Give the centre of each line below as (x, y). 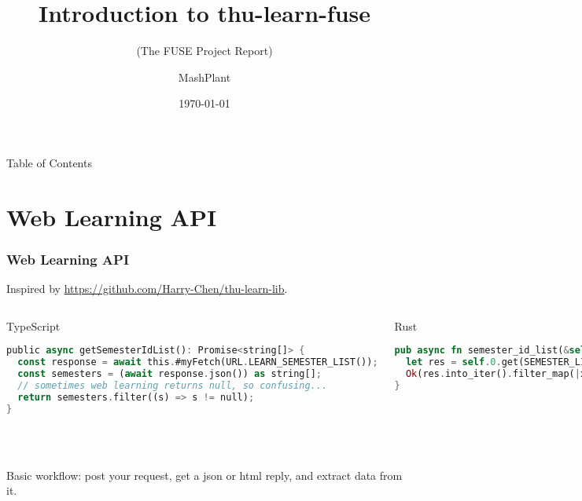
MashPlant (204, 77)
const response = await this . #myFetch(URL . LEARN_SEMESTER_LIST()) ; (198, 362)
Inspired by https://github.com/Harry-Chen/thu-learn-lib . (147, 289)
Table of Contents (49, 162)
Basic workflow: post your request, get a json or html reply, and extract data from (204, 475)
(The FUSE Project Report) (204, 51)
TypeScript (33, 325)
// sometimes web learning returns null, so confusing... (173, 385)
